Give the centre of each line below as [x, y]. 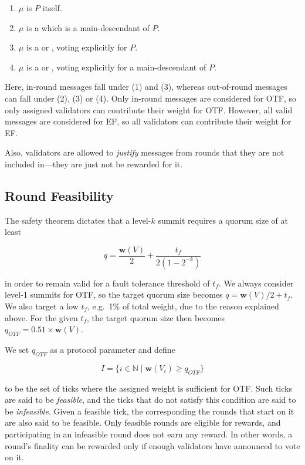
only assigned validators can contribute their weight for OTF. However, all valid [149, 109]
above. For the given [41, 317]
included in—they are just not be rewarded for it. [94, 164]
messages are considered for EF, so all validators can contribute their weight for [148, 121]
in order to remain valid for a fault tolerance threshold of [107, 283]
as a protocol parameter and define [113, 349]
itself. [52, 8]
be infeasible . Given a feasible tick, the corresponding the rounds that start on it [150, 411]
